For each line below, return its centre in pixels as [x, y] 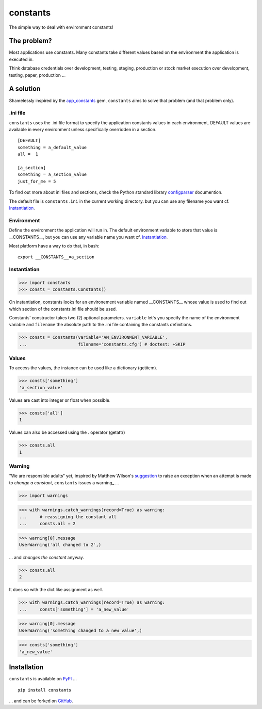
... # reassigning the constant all [68, 517]
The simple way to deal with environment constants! [61, 27]
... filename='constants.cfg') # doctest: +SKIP [102, 344]
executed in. [21, 59]
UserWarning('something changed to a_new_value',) [81, 630]
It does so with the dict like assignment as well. [56, 590]
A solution [25, 89]
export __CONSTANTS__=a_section [56, 257]
